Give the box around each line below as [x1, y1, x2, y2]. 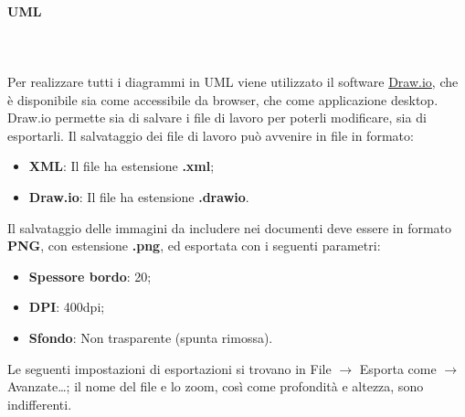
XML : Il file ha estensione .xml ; [28, 156, 215, 176]
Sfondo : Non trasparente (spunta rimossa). [28, 327, 273, 347]
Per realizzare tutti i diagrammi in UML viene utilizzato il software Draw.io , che [7, 71, 459, 91]
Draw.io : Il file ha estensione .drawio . [28, 187, 249, 206]
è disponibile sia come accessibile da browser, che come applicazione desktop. [7, 90, 439, 109]
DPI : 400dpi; [28, 297, 105, 316]
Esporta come [359, 358, 437, 378]
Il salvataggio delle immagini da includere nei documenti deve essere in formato [7, 218, 452, 237]
